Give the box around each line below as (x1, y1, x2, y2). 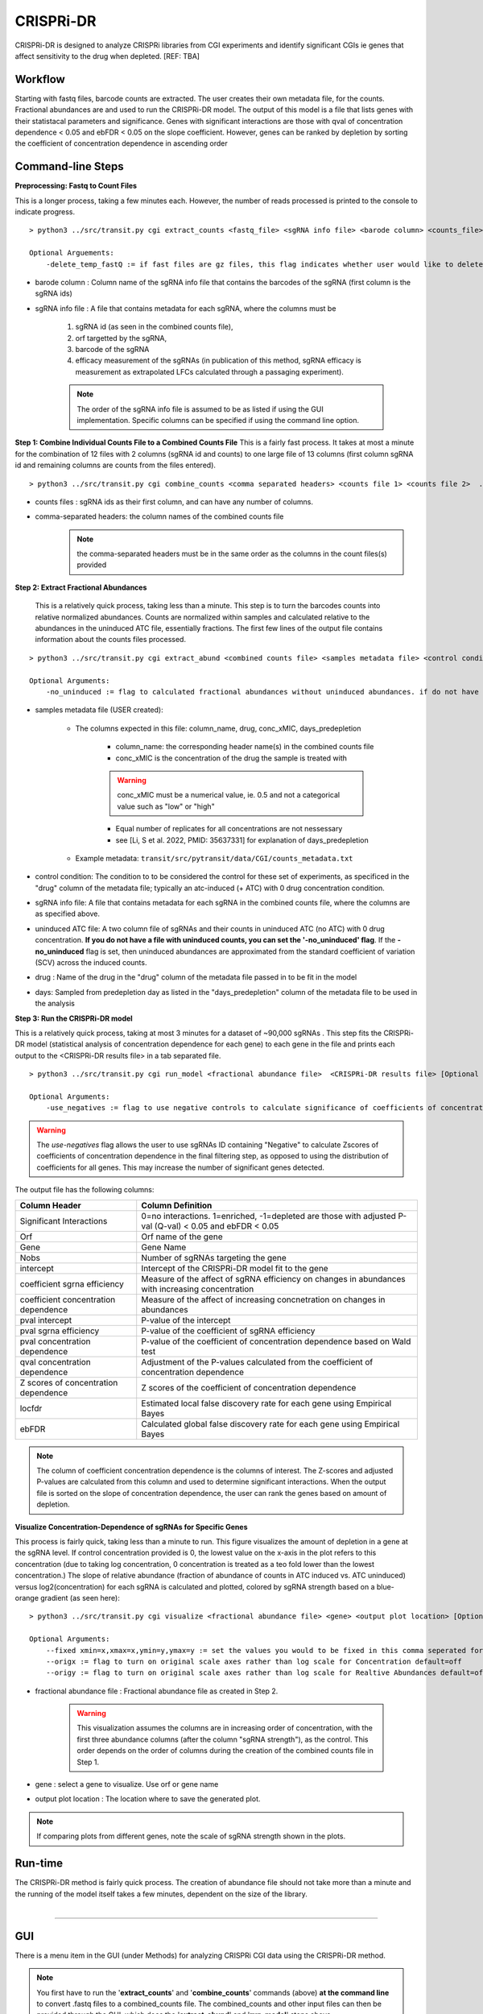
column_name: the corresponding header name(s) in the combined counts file (115, 742, 374, 752)
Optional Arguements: (29, 248, 114, 258)
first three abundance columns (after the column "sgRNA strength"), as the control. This (76, 1734, 369, 1744)
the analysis (35, 999, 76, 1009)
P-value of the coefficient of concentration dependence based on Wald (141, 1336, 411, 1347)
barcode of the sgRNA (75, 345, 150, 354)
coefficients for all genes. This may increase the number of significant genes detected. (36, 1162, 325, 1172)
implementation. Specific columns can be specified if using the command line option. (76, 415, 360, 425)
